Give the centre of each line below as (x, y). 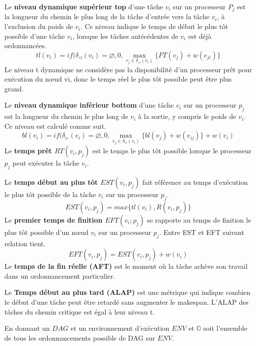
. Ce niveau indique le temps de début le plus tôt (155, 26)
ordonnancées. (26, 45)
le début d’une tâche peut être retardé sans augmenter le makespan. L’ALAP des (127, 302)
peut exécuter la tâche (46, 163)
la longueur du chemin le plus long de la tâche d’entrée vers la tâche (107, 16)
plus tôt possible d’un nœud (46, 232)
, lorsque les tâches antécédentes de (125, 36)
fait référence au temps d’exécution (195, 182)
